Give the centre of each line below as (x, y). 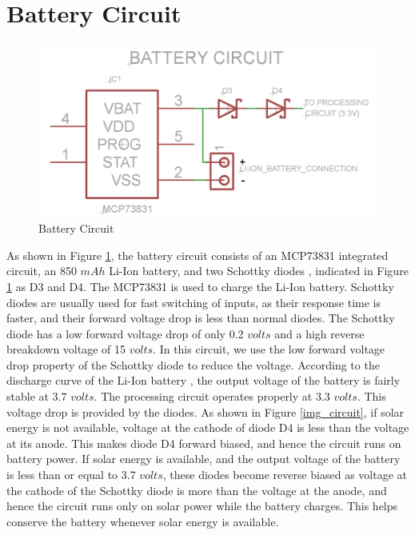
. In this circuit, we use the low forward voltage (269, 349)
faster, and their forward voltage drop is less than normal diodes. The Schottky (201, 318)
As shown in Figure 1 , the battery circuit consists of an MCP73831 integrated (198, 255)
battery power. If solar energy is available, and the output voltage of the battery (204, 459)
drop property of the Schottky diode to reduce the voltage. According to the (193, 364)
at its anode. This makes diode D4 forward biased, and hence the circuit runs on (204, 443)
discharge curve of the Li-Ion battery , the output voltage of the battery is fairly (204, 380)
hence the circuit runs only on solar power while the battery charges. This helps (202, 506)
